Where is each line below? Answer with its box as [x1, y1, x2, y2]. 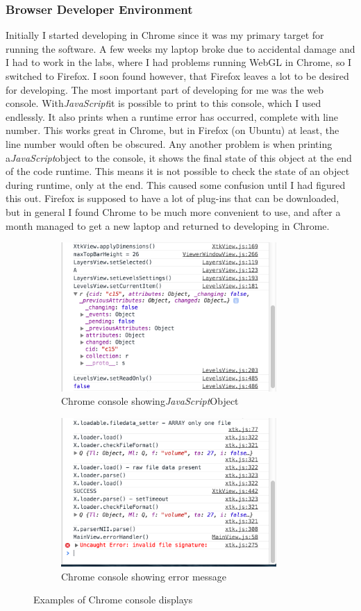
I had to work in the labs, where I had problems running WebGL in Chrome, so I [6, 55, 352, 69]
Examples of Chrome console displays [33, 592, 193, 607]
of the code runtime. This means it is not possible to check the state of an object [6, 164, 350, 178]
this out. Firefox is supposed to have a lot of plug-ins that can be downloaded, [6, 191, 339, 206]
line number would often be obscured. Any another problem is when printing [6, 136, 333, 151]
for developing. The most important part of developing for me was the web [6, 82, 324, 97]
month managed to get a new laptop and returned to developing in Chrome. [6, 218, 330, 233]
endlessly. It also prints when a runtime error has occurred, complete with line [6, 109, 338, 124]
